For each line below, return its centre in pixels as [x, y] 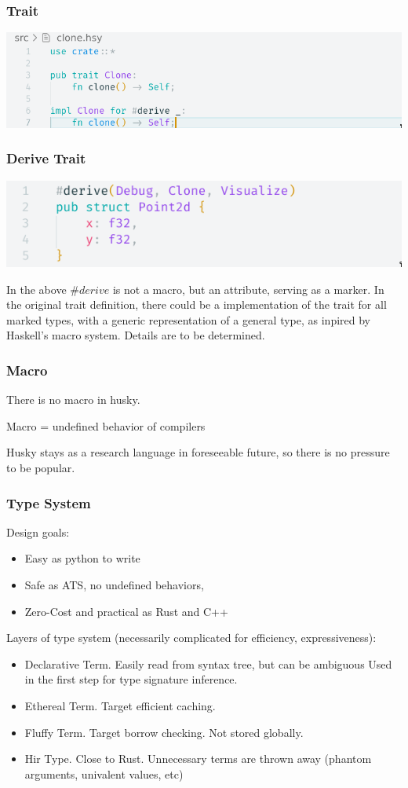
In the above [36, 289]
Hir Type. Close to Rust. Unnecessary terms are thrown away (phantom [198, 759]
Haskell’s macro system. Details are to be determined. [136, 335]
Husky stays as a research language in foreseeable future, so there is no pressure [198, 452]
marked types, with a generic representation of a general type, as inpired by [189, 319]
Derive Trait [46, 158]
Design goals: [38, 531]
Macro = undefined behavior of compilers [106, 425]
